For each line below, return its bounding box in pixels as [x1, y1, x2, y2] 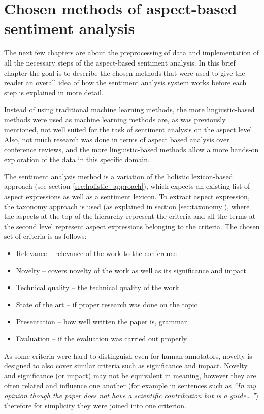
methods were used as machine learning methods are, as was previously [4, 114, 226, 124]
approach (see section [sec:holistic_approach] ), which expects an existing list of [4, 181, 250, 192]
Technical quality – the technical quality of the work [16, 282, 179, 293]
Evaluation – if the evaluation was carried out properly [16, 333, 187, 343]
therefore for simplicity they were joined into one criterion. [4, 400, 186, 410]
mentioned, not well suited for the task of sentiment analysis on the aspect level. [4, 124, 254, 135]
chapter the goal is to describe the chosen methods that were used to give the [4, 67, 245, 78]
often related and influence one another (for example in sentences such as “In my [4, 380, 256, 391]
